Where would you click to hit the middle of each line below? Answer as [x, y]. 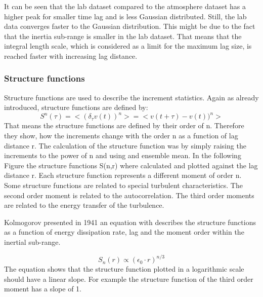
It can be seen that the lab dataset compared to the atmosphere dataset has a [125, 6]
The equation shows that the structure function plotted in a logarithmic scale [124, 269]
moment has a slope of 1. [43, 289]
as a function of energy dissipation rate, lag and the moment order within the [124, 232]
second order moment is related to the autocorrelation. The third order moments [129, 195]
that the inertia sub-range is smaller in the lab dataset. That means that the [123, 36]
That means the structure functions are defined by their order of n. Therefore [124, 125]
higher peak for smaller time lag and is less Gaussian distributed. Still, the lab [125, 16]
